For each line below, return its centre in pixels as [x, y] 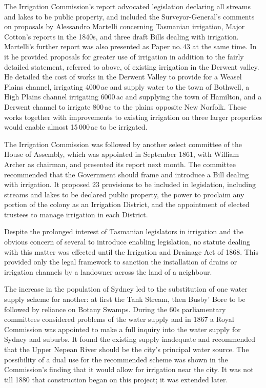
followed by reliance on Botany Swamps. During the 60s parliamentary [115, 309]
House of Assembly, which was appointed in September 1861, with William [122, 154]
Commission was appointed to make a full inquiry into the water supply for [122, 329]
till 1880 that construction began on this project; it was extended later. [116, 379]
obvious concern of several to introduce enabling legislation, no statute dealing [127, 242]
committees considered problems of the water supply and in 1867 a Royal [119, 319]
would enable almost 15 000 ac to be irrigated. [76, 127]
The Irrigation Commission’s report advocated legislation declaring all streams [127, 6]
